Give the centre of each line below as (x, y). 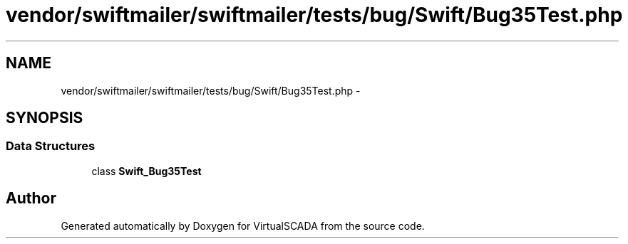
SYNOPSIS (45, 118)
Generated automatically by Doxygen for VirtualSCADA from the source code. (243, 226)
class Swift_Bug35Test (146, 171)
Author (31, 198)
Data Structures (51, 146)
